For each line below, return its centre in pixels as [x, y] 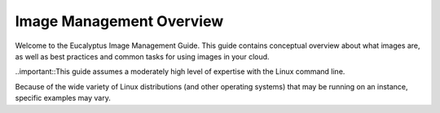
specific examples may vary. [63, 98]
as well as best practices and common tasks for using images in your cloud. [142, 56]
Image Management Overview [119, 21]
